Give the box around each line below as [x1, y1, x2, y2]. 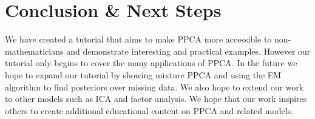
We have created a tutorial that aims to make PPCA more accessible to [5, 33, 272, 46]
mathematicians [5, 44, 64, 57]
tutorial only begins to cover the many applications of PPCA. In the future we [5, 56, 297, 69]
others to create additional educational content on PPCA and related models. [5, 104, 294, 117]
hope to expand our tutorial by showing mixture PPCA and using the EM [5, 68, 282, 81]
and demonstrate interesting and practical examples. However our [66, 44, 311, 57]
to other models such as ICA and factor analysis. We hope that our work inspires [5, 92, 307, 105]
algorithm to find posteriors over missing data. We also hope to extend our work [5, 80, 304, 93]
